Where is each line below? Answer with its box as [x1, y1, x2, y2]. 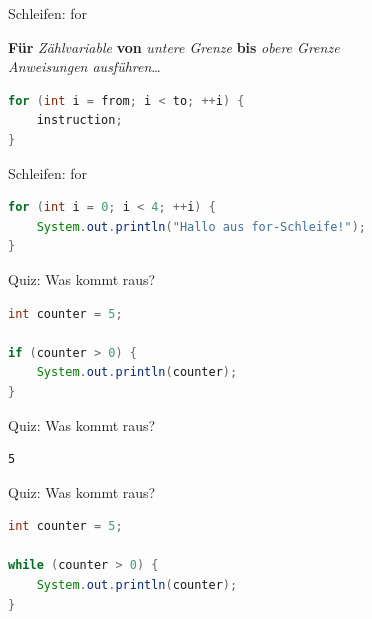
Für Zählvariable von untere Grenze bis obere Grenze [8, 36, 340, 57]
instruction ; [36, 113, 123, 128]
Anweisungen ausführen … [8, 56, 161, 77]
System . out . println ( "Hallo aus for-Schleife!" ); [36, 219, 367, 234]
